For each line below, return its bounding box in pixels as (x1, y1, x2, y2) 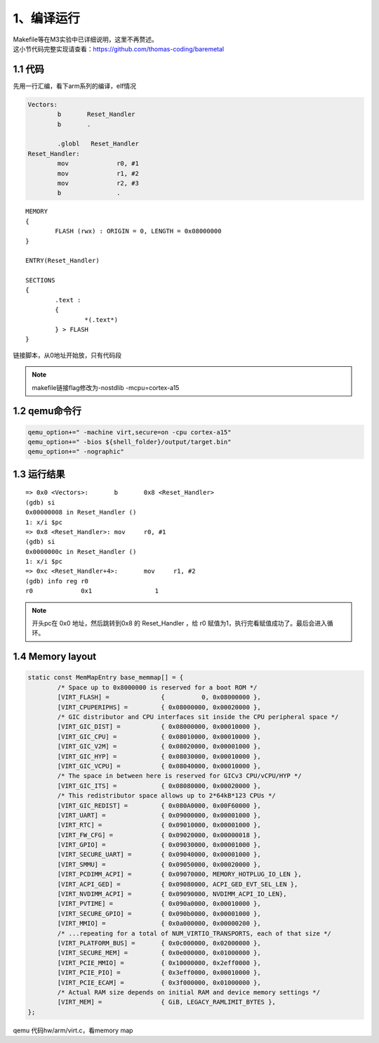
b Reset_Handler (57, 110, 136, 119)
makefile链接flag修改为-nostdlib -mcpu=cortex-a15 (32, 383, 180, 391)
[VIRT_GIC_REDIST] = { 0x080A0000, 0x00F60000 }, (57, 801, 261, 810)
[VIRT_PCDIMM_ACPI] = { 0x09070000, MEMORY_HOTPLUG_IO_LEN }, (57, 870, 302, 879)
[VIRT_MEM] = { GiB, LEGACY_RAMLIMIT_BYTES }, (57, 998, 277, 1006)
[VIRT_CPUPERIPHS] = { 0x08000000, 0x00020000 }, (57, 703, 261, 711)
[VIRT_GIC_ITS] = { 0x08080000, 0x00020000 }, (57, 782, 261, 790)
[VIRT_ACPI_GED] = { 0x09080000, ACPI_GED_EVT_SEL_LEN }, (57, 880, 298, 888)
